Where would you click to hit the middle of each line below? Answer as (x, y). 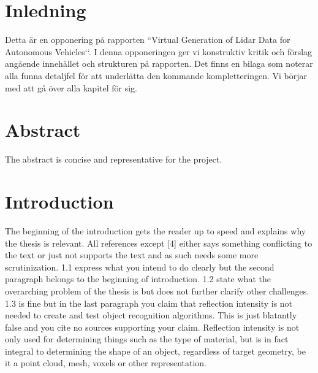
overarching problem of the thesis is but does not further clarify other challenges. (157, 290)
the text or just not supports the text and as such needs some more (132, 255)
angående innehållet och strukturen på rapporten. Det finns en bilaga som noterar (159, 63)
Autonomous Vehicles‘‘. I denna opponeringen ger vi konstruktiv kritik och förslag (159, 51)
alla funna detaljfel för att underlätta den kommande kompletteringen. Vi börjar (156, 75)
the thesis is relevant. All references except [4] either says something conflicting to (159, 243)
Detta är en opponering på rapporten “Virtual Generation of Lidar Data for (148, 40)
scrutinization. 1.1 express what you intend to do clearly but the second (140, 267)
